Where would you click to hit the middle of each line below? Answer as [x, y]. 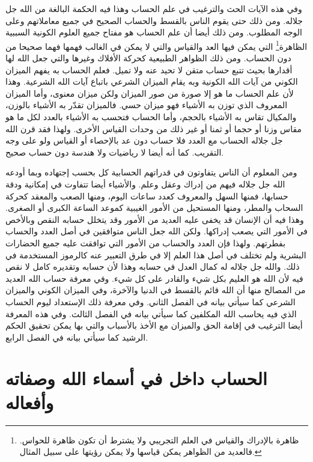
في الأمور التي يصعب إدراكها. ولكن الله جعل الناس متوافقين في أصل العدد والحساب [157, 231]
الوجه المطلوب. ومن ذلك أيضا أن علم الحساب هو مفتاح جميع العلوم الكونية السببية [154, 32]
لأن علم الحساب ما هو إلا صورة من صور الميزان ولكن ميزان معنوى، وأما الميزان [150, 93]
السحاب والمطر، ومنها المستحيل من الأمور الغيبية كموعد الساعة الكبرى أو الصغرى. [154, 208]
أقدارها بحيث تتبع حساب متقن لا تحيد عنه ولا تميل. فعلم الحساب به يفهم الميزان [149, 69]
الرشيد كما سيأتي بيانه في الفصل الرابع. [77, 337]
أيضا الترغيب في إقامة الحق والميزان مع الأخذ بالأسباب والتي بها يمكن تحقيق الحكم [154, 325]
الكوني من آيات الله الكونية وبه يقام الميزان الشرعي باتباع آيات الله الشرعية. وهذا [152, 81]
